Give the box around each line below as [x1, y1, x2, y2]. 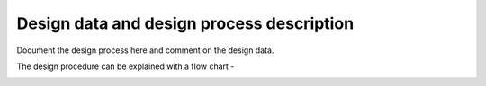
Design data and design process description [16, 13, 355, 33]
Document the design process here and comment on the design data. [16, 45, 274, 56]
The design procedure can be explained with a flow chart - [16, 61, 235, 72]
